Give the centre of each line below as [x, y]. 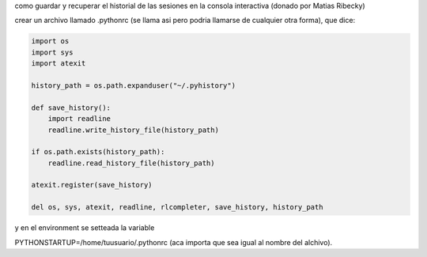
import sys [52, 52]
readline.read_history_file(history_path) [131, 163]
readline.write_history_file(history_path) [133, 130]
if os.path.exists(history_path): [98, 152]
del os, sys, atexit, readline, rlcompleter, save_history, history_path [177, 207]
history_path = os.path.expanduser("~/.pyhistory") [134, 85]
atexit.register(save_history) [92, 185]
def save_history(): [71, 108]
